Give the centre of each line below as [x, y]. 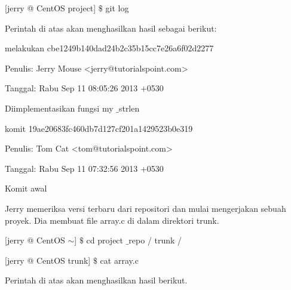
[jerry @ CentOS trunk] [48, 260]
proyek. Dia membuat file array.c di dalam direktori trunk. [112, 220]
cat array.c [119, 260]
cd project [105, 240]
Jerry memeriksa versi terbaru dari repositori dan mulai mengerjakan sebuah [145, 208]
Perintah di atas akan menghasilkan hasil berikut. [96, 280]
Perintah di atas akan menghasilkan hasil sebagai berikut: [111, 28]
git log [117, 8]
